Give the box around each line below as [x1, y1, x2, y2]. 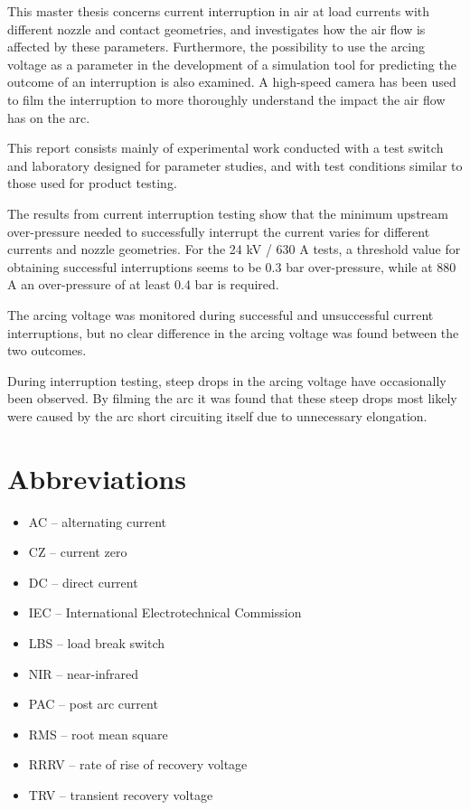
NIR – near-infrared [28, 664, 139, 683]
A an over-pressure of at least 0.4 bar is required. [7, 275, 279, 294]
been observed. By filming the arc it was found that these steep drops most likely [7, 389, 457, 408]
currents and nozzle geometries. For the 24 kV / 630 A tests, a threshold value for [7, 240, 461, 259]
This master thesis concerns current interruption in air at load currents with [7, 2, 430, 20]
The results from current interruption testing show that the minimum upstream [7, 203, 448, 222]
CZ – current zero [28, 542, 127, 561]
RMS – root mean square [28, 724, 168, 743]
